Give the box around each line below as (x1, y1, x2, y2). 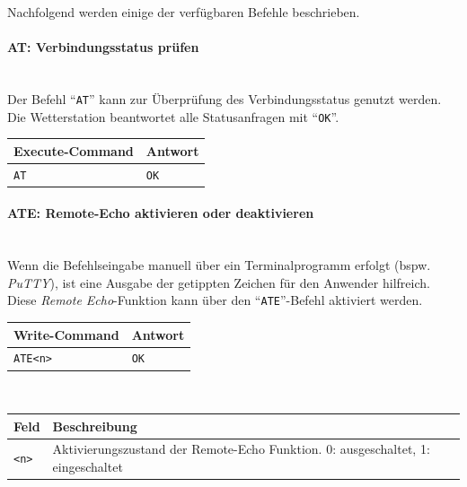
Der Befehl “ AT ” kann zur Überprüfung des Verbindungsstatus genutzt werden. (7, 89, 442, 108)
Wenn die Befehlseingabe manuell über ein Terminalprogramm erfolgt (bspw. (7, 256, 431, 274)
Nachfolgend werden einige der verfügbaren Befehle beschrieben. (7, 3, 360, 21)
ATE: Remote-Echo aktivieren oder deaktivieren (7, 204, 314, 222)
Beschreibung (52, 416, 137, 435)
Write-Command (13, 325, 119, 344)
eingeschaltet (52, 457, 123, 476)
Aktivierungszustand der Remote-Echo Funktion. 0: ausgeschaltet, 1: (52, 439, 430, 458)
